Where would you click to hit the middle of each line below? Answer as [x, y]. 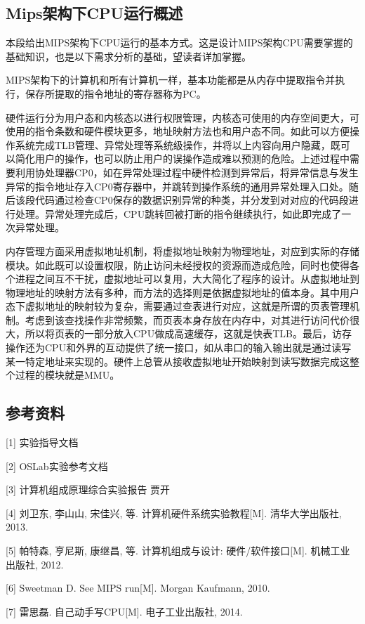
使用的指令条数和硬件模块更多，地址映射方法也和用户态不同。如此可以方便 [178, 131]
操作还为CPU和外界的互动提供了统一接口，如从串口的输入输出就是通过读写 [179, 347]
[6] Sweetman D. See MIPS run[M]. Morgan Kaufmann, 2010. [138, 588]
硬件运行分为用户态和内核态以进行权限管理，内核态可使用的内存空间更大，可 [182, 117]
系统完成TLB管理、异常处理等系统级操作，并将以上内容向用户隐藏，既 [178, 144]
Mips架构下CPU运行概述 [94, 13]
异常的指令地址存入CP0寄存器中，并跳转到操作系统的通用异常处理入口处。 [177, 186]
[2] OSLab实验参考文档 [57, 466]
